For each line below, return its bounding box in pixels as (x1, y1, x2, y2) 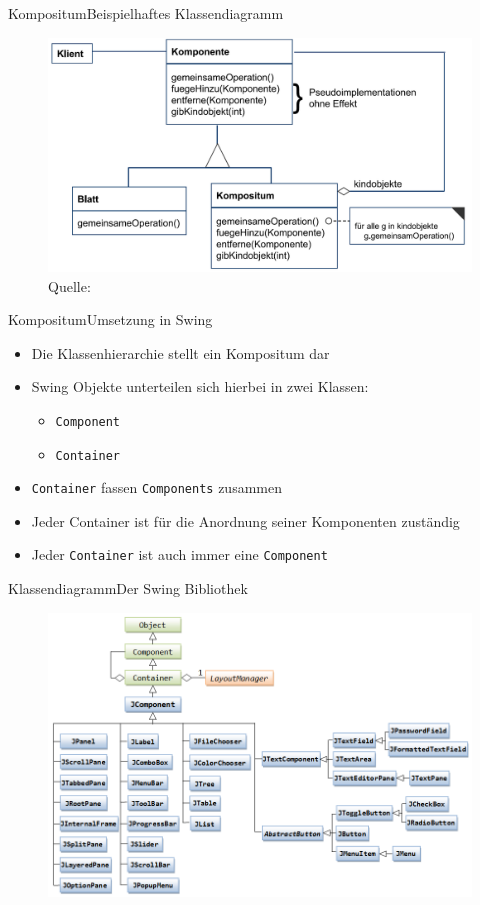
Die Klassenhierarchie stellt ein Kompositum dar (31, 342, 330, 363)
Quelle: (48, 275, 91, 296)
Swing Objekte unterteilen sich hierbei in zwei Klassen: (31, 376, 369, 397)
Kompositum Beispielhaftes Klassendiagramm (8, 3, 284, 23)
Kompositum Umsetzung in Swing (8, 309, 213, 330)
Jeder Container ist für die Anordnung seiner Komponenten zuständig (31, 510, 460, 531)
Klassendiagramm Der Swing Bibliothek (8, 578, 248, 599)
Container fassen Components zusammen (31, 477, 282, 498)
